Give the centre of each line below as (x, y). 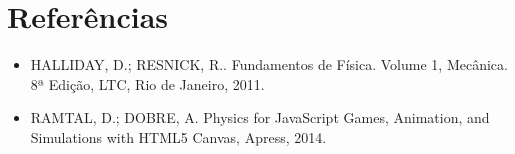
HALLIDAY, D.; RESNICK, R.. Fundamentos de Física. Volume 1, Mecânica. (269, 64)
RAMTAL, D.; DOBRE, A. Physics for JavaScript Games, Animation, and (260, 117)
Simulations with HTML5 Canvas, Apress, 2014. (178, 136)
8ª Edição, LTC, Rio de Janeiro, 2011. (147, 83)
